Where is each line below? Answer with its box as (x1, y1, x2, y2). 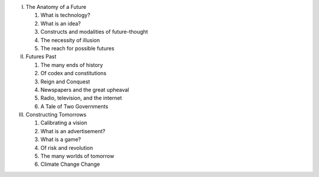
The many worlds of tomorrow (40, 153, 115, 160)
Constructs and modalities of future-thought (40, 28, 148, 36)
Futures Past (25, 53, 57, 60)
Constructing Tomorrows (25, 111, 87, 118)
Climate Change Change (40, 160, 100, 168)
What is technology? (40, 12, 91, 19)
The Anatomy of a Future (25, 4, 87, 10)
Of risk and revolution (40, 144, 93, 151)
